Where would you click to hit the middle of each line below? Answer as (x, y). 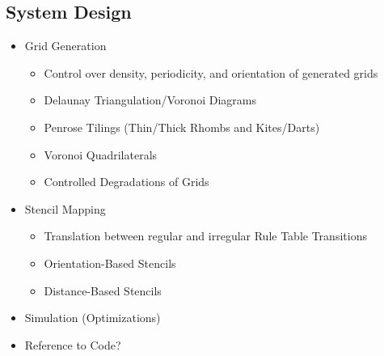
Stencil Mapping (65, 208)
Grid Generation (65, 46)
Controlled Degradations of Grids (127, 182)
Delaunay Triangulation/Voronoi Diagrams (150, 100)
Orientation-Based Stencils (110, 263)
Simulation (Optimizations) (93, 318)
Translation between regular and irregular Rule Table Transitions (205, 236)
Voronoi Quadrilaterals (101, 154)
